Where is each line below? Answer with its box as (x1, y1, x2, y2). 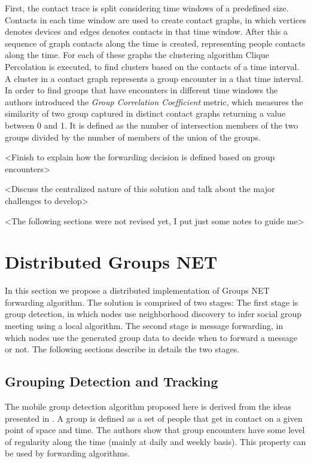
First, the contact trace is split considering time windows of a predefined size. (5, 2, 289, 14)
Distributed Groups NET (5, 249, 218, 274)
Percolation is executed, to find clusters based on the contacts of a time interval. (5, 60, 300, 72)
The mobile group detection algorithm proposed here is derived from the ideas (5, 400, 291, 412)
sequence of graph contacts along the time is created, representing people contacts (5, 36, 306, 49)
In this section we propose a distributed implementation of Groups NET (5, 284, 270, 297)
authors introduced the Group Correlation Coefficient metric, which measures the (5, 95, 303, 108)
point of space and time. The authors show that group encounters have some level (5, 424, 305, 436)
